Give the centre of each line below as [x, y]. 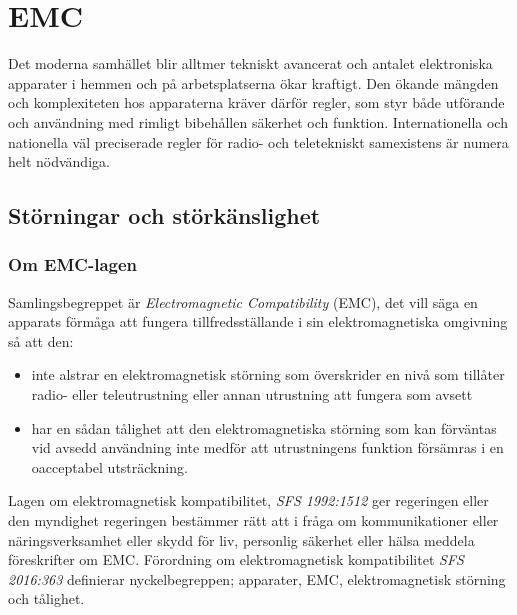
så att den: [41, 340]
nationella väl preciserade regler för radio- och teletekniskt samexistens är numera [258, 141]
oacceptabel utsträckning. [109, 466]
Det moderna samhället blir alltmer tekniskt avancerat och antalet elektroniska [250, 63]
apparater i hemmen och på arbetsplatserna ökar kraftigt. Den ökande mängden [253, 82]
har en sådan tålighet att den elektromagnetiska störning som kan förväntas [264, 427]
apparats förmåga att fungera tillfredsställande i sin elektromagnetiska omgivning [258, 321]
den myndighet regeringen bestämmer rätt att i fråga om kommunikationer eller [253, 520]
